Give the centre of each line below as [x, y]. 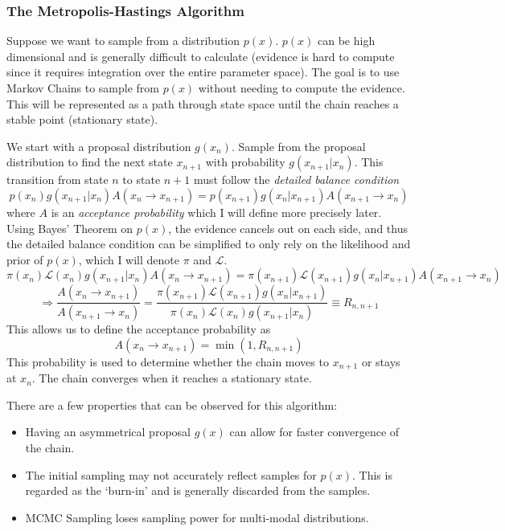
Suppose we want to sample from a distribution [123, 41]
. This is [372, 474]
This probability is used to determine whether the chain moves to [168, 361]
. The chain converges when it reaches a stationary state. [172, 378]
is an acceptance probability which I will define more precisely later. [216, 212]
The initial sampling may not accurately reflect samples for [171, 474]
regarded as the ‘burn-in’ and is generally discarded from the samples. [198, 490]
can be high [346, 41]
